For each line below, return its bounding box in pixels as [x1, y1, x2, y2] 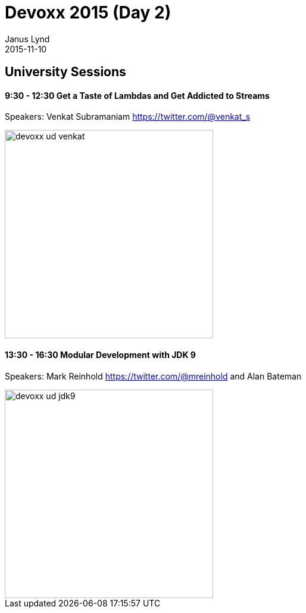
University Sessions [5, 64, 126, 80]
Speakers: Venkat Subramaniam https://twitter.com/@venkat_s [5, 111, 251, 122]
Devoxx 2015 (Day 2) [5, 2, 171, 23]
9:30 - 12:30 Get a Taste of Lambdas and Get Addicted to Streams [5, 90, 270, 101]
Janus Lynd [5, 33, 50, 44]
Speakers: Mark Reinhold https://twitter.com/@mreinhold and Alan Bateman [5, 371, 302, 381]
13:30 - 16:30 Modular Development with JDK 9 [5, 350, 196, 360]
